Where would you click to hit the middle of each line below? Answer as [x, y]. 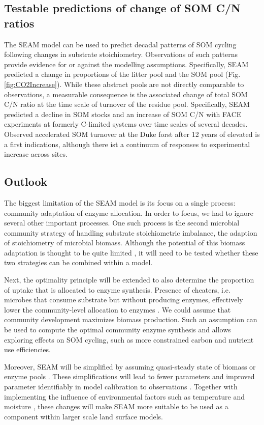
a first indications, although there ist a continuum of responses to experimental [127, 144]
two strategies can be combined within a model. [78, 262]
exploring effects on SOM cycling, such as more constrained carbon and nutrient [129, 339]
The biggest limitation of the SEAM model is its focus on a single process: [120, 202]
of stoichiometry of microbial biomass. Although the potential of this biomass [125, 243]
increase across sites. [36, 154]
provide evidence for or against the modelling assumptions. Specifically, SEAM [126, 64]
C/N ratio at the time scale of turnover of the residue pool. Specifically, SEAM [127, 104]
